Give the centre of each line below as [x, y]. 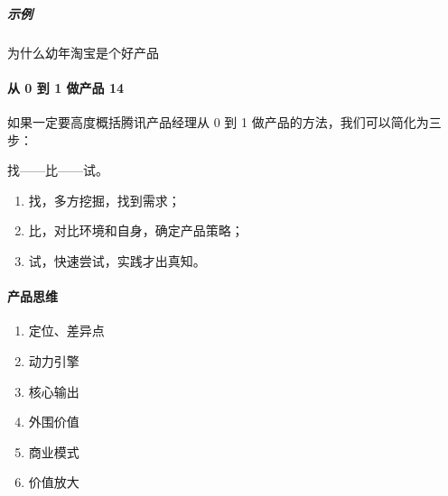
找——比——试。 [58, 170]
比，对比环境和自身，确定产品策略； [136, 230]
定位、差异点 [66, 331]
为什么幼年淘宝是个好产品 [83, 52]
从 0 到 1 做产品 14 [66, 87]
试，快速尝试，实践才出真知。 [117, 260]
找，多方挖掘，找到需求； [104, 200]
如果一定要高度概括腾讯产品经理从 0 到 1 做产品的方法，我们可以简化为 [218, 121]
